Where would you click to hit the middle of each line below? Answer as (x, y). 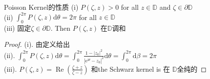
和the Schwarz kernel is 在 (130, 69)
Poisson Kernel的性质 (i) (41, 7)
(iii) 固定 (18, 28)
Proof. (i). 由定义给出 (37, 44)
